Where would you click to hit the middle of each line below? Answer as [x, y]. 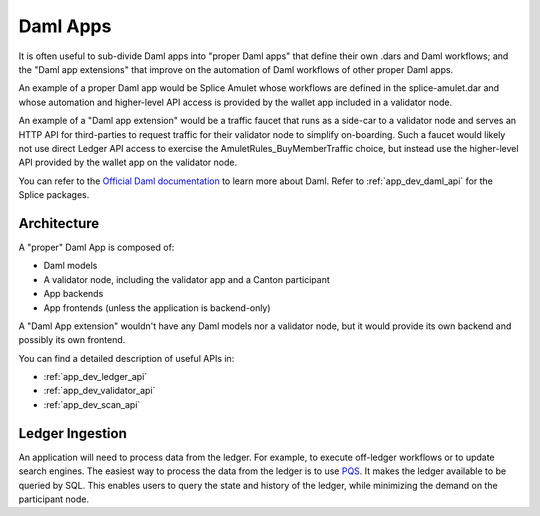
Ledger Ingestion [72, 433]
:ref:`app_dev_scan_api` [92, 404]
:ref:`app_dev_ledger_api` [95, 377]
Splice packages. [54, 195]
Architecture [59, 223]
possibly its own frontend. [72, 340]
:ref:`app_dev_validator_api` [99, 391]
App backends [73, 294]
